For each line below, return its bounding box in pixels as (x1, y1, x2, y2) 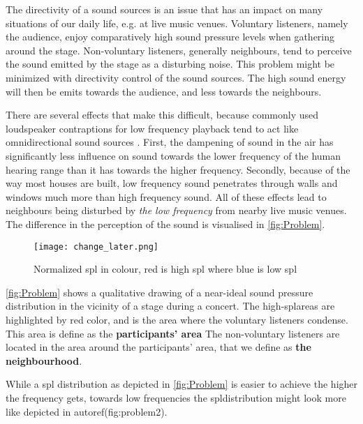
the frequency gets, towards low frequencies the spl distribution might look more (6, 390, 346, 404)
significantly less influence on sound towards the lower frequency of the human (6, 148, 341, 162)
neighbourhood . (6, 353, 82, 368)
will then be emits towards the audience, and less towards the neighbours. (6, 84, 322, 98)
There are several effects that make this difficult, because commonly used (6, 107, 319, 122)
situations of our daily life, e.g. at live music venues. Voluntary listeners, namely (6, 15, 348, 30)
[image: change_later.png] (34, 241, 158, 252)
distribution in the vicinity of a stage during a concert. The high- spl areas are (6, 298, 335, 313)
